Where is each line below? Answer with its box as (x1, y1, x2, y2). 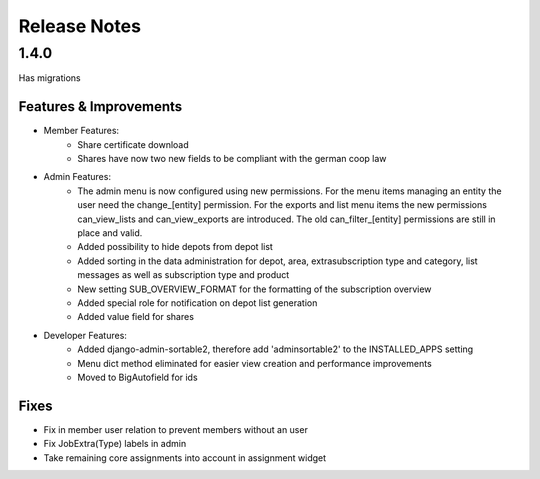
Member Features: (43, 125, 120, 137)
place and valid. (77, 227, 143, 239)
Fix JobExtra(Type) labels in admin (43, 438, 187, 450)
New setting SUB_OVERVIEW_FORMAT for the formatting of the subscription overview (77, 283, 432, 295)
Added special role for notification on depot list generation (77, 296, 318, 309)
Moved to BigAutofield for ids (77, 371, 199, 383)
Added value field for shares (77, 311, 195, 323)
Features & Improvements (18, 98, 183, 115)
